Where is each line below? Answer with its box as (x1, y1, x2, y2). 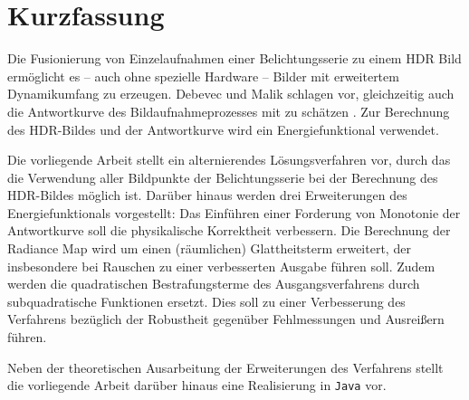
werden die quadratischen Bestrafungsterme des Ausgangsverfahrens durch (7, 274, 420, 293)
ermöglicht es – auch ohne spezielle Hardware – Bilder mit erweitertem (7, 66, 399, 85)
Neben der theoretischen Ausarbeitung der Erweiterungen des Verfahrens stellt (7, 357, 444, 376)
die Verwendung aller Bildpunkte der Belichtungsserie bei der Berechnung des (7, 167, 438, 186)
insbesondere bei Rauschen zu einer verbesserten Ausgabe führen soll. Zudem (7, 256, 435, 275)
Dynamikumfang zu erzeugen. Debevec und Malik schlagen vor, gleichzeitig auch (7, 84, 455, 103)
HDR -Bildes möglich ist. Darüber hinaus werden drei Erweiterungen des (7, 186, 407, 205)
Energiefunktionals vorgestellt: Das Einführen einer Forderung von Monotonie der (7, 203, 461, 222)
